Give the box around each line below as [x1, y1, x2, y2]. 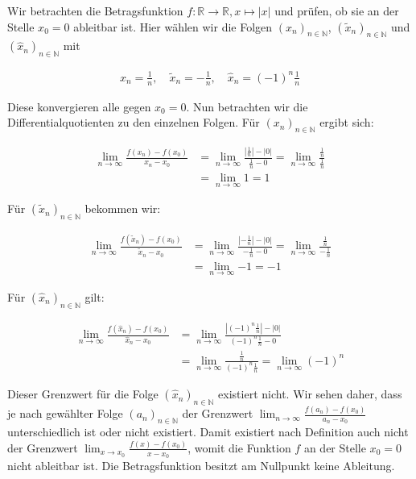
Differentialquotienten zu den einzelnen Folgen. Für [7, 114, 260, 131]
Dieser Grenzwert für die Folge [7, 385, 159, 402]
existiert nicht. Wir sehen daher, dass [218, 385, 402, 402]
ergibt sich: [319, 114, 374, 131]
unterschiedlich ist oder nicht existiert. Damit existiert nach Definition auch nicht [7, 423, 409, 440]
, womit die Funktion [187, 439, 291, 456]
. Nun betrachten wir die [186, 98, 308, 115]
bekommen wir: [84, 200, 161, 217]
